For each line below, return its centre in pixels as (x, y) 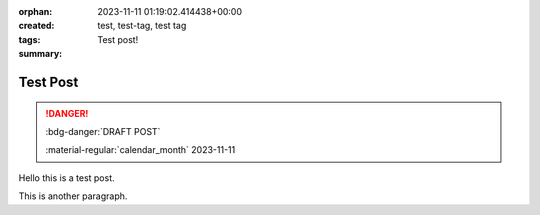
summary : (40, 54)
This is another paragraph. (73, 196)
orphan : (35, 11)
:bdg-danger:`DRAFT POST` (103, 131)
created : (36, 26)
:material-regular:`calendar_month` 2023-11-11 (140, 150)
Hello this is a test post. (66, 177)
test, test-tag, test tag (142, 26)
